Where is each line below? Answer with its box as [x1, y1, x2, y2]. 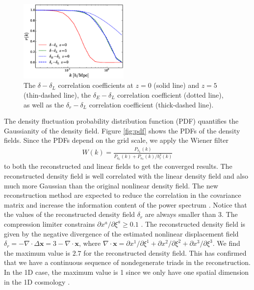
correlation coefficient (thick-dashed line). [89, 99, 214, 109]
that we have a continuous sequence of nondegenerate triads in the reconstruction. [4, 257, 251, 267]
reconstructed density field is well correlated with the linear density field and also [4, 170, 248, 181]
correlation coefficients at [58, 80, 133, 90]
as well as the [24, 99, 64, 109]
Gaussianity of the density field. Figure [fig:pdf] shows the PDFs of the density [4, 125, 240, 135]
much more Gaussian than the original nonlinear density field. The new [4, 180, 218, 190]
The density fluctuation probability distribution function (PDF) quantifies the [4, 116, 239, 126]
